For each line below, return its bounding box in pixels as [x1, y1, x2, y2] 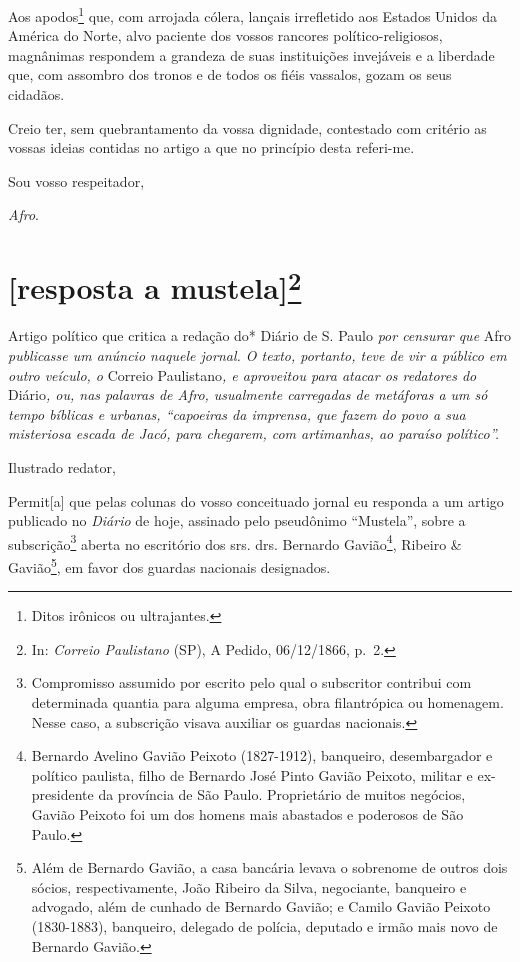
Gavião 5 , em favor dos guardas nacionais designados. [8, 554, 331, 577]
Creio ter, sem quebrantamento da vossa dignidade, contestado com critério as [8, 117, 487, 138]
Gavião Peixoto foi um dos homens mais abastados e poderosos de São [31, 804, 464, 825]
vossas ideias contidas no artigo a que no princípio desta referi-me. [8, 137, 415, 158]
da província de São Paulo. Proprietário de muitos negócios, [98, 784, 466, 805]
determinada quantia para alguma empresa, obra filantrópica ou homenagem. [31, 692, 504, 713]
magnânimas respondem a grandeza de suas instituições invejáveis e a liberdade [8, 44, 495, 65]
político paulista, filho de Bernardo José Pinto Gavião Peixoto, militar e [31, 764, 473, 785]
